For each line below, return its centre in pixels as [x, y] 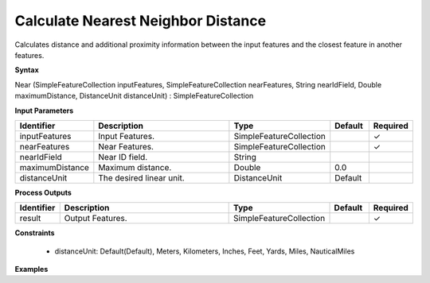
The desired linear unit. [141, 177]
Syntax [27, 70]
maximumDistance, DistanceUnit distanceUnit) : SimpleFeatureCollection [134, 96]
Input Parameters [44, 110]
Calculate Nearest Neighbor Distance [141, 21]
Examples [31, 269]
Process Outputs [43, 192]
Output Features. [96, 219]
